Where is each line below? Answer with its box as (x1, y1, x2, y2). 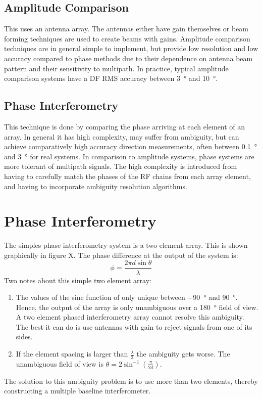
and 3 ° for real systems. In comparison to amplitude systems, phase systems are (4, 151, 254, 161)
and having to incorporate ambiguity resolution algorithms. (4, 181, 187, 191)
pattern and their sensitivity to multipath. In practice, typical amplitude (4, 63, 229, 73)
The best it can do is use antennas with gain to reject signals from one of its (16, 321, 252, 332)
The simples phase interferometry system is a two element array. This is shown (4, 240, 248, 250)
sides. (16, 331, 33, 342)
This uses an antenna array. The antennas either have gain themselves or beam (4, 23, 248, 34)
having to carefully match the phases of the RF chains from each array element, (4, 170, 251, 181)
